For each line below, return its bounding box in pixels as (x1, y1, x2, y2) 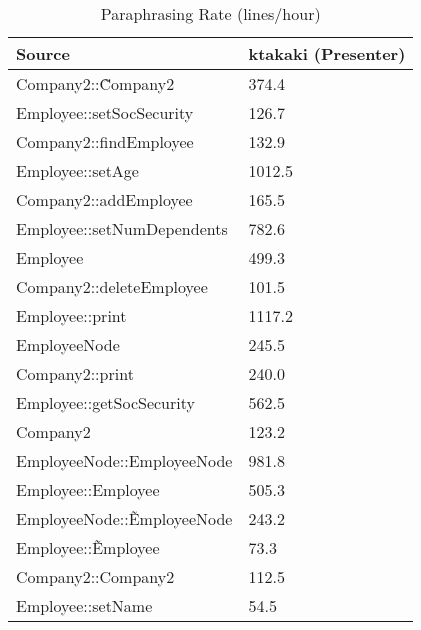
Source (16, 42, 70, 65)
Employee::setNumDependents (16, 217, 228, 240)
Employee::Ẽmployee (16, 536, 160, 559)
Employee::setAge (16, 159, 139, 182)
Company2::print (16, 362, 134, 385)
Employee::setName (16, 594, 153, 617)
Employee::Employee (16, 478, 160, 501)
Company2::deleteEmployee (16, 275, 208, 298)
